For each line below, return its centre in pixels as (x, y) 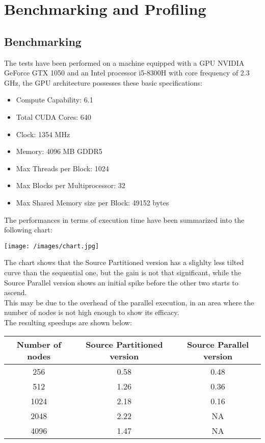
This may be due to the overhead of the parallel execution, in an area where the (129, 302)
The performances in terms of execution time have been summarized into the (124, 219)
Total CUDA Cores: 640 (54, 116)
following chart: (28, 230)
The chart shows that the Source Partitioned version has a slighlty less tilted (124, 262)
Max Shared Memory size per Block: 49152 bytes (92, 202)
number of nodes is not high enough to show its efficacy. (92, 312)
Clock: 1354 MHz (43, 134)
